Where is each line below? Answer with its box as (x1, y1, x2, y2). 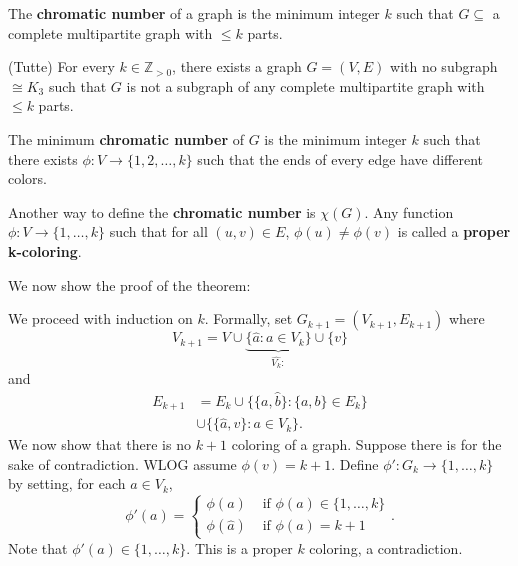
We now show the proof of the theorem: (8, 274, 251, 295)
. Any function (364, 201, 454, 222)
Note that (8, 537, 68, 558)
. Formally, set (204, 308, 293, 329)
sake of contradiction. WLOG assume (8, 453, 237, 474)
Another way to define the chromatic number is (8, 201, 316, 222)
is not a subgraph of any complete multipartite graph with (126, 75, 485, 96)
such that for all (109, 221, 208, 242)
